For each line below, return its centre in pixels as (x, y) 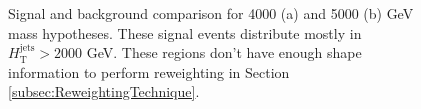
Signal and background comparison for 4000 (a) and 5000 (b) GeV (211, 13)
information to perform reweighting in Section (149, 71)
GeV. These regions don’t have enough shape (224, 52)
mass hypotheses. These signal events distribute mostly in (185, 32)
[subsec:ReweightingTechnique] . (104, 91)
